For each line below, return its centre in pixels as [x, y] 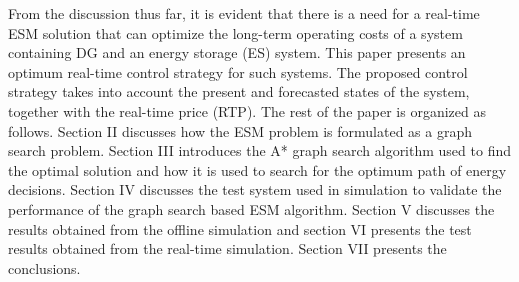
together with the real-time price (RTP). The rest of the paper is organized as [247, 110]
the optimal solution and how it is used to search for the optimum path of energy [257, 169]
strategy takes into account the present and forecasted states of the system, [239, 91]
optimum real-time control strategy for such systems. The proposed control [238, 71]
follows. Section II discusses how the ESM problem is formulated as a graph [240, 130]
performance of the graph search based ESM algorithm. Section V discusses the [251, 208]
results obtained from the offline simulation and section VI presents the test [240, 228]
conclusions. [44, 267]
